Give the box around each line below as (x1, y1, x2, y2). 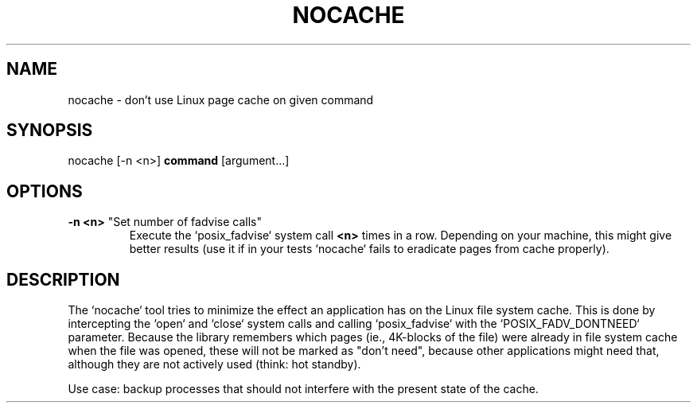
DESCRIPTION (6, 269, 120, 290)
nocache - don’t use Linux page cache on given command (68, 92, 374, 107)
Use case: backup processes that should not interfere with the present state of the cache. (68, 382, 539, 396)
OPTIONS (6, 181, 83, 201)
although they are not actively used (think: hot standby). (68, 357, 361, 372)
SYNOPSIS (6, 120, 93, 141)
